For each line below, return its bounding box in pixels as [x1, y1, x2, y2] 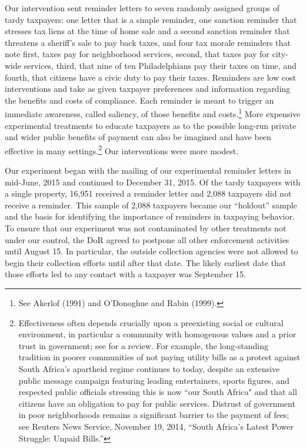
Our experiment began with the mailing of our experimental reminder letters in [5, 164, 291, 177]
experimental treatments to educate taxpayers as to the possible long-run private [5, 119, 297, 131]
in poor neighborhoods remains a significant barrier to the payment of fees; [18, 409, 290, 421]
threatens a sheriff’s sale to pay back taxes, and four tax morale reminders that [5, 36, 291, 48]
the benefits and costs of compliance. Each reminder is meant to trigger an [5, 94, 274, 106]
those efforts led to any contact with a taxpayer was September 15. [5, 268, 246, 280]
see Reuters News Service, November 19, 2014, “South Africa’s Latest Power [18, 420, 294, 432]
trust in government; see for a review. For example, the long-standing [18, 339, 268, 351]
